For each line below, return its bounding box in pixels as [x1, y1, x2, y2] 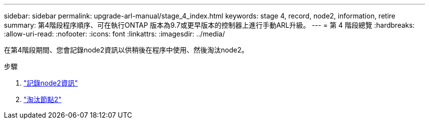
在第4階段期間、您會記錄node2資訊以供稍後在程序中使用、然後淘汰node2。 [4, 46, 248, 54]
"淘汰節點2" [24, 95, 62, 104]
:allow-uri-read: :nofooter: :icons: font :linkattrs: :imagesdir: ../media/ [4, 30, 225, 38]
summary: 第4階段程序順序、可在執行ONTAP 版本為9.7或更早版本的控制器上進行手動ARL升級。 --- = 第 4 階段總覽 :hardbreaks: [4, 21, 415, 29]
